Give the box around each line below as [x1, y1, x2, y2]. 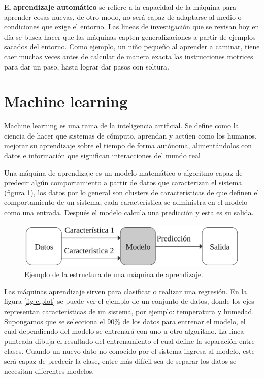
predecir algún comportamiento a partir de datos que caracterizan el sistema [4, 177, 242, 188]
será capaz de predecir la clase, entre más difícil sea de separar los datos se [4, 356, 237, 366]
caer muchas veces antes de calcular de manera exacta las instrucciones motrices [4, 51, 253, 61]
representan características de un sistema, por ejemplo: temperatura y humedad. [4, 306, 254, 317]
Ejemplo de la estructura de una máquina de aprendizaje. [24, 269, 203, 280]
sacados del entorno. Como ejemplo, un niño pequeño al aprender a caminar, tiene [4, 41, 260, 52]
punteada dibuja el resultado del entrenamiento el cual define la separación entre [4, 335, 255, 346]
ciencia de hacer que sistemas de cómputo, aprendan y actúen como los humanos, [4, 130, 257, 141]
